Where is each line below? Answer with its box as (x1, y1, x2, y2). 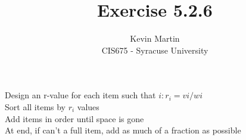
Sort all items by (5, 100, 66, 113)
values (77, 100, 99, 113)
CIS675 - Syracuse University (101, 43, 208, 56)
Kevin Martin (130, 32, 180, 45)
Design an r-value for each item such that (5, 89, 156, 101)
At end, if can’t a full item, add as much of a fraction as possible (5, 124, 241, 136)
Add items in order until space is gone (5, 112, 144, 125)
